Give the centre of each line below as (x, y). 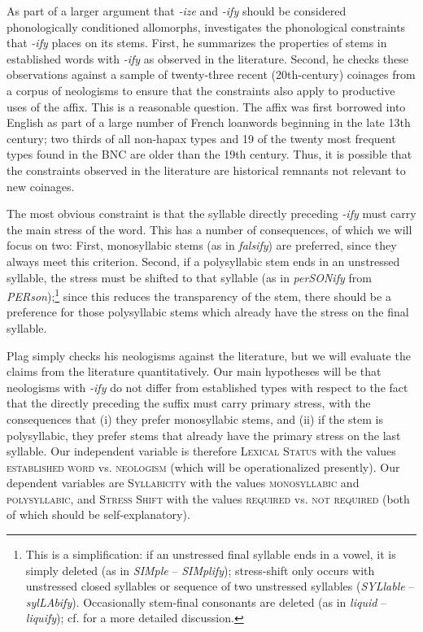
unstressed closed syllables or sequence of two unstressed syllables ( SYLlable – (220, 586)
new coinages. (41, 186)
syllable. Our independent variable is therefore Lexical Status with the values (201, 451)
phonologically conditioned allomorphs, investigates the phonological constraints (206, 26)
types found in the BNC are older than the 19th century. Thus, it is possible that (209, 154)
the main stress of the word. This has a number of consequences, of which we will (209, 229)
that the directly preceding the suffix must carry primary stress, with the (189, 403)
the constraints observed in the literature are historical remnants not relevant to (206, 170)
